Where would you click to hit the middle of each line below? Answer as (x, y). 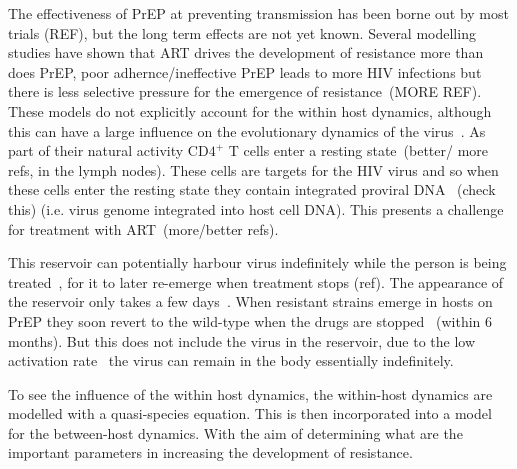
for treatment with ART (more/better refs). (143, 228)
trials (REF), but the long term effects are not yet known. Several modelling (242, 32)
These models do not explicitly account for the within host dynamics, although (250, 110)
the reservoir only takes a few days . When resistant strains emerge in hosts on (250, 301)
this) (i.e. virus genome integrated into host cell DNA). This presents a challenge (256, 208)
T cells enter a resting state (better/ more (358, 150)
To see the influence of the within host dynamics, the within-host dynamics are (250, 393)
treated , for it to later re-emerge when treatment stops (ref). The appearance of (256, 281)
